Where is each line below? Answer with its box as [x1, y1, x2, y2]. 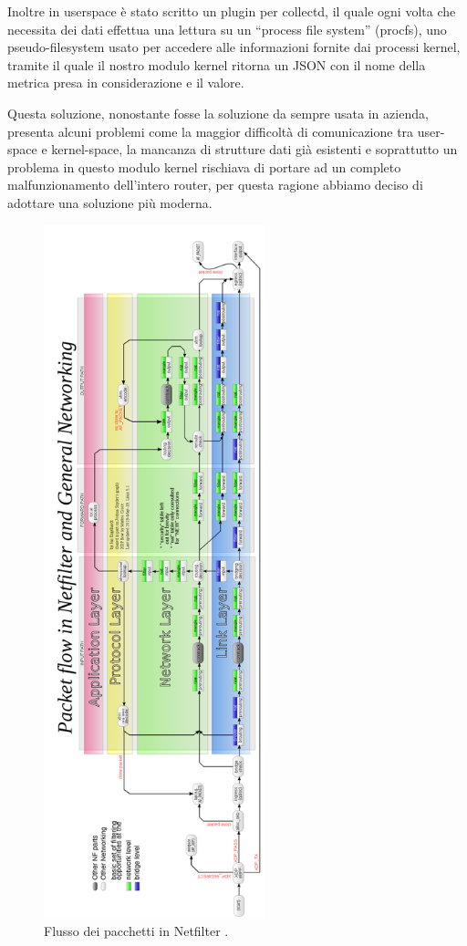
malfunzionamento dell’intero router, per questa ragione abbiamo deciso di [7, 175, 423, 194]
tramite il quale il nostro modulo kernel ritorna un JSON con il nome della [7, 55, 426, 74]
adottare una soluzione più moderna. [7, 192, 213, 212]
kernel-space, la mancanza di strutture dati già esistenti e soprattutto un [51, 140, 458, 159]
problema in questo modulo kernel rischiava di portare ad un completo [7, 157, 401, 176]
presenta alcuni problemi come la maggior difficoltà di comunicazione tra [7, 121, 414, 140]
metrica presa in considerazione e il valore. [7, 73, 244, 92]
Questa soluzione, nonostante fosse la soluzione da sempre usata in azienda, [7, 103, 429, 122]
